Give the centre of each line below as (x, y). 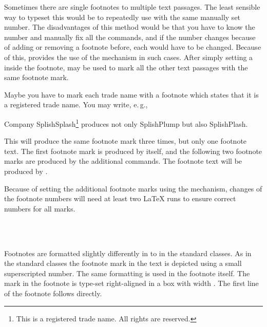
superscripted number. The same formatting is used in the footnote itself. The (127, 273)
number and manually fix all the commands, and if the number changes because (130, 37)
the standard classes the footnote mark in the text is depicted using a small (123, 263)
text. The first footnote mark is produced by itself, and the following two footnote (133, 151)
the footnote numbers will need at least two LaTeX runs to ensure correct (120, 198)
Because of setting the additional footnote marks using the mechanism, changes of (133, 188)
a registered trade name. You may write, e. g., (76, 104)
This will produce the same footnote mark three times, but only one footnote (126, 141)
